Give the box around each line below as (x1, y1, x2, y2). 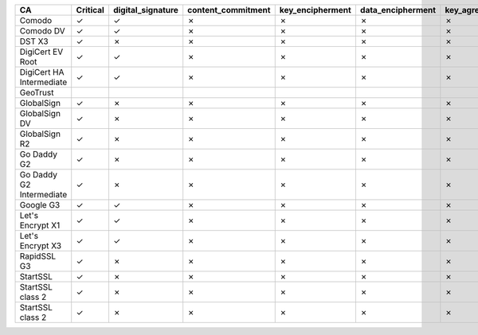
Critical (76, 5, 105, 15)
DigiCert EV (19, 46, 64, 57)
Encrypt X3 (19, 240, 62, 251)
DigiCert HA (19, 67, 65, 77)
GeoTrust (19, 88, 54, 98)
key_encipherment (279, 5, 352, 15)
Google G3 (19, 200, 61, 210)
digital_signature (112, 5, 179, 15)
